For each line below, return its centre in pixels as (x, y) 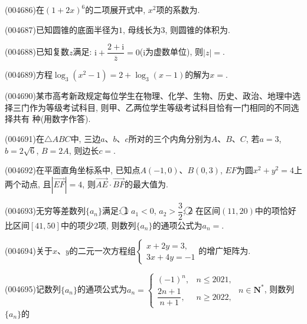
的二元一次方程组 (102, 251)
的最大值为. (146, 184)
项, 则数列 (117, 225)
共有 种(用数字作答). (52, 119)
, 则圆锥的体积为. (197, 29)
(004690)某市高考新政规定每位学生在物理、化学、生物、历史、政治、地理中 (148, 96)
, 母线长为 (142, 29)
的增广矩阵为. (225, 251)
